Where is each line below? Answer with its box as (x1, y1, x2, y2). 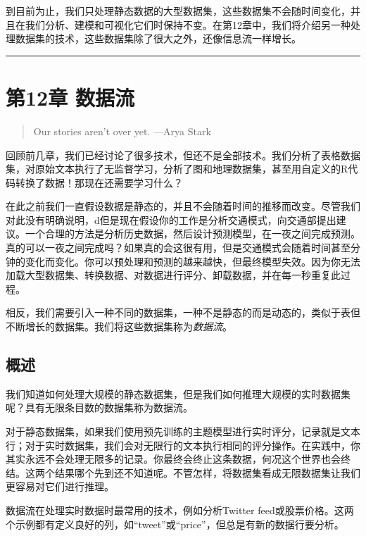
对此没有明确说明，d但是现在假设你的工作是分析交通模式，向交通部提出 (6, 212, 336, 227)
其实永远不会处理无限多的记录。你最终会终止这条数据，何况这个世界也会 (6, 451, 341, 466)
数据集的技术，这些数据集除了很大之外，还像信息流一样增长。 (15, 31, 301, 46)
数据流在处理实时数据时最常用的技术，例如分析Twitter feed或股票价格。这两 (6, 502, 354, 517)
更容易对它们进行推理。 (6, 479, 114, 494)
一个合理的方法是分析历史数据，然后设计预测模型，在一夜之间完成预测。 (25, 226, 360, 241)
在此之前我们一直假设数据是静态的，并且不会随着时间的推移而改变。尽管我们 (6, 199, 360, 213)
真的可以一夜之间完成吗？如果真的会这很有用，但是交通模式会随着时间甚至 (6, 240, 351, 255)
